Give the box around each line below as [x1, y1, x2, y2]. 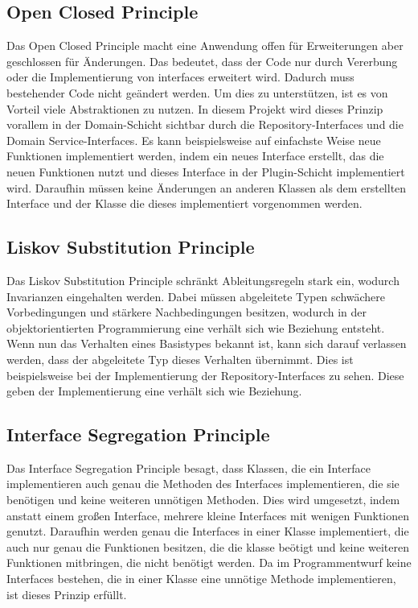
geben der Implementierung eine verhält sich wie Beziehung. [6, 383, 302, 399]
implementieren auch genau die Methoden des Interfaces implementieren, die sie [6, 475, 400, 492]
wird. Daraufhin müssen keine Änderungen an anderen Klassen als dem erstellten [6, 179, 407, 196]
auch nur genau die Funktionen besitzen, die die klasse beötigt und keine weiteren [6, 538, 410, 555]
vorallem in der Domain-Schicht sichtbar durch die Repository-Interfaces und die [6, 116, 404, 133]
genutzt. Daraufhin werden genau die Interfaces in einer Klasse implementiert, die [6, 523, 409, 540]
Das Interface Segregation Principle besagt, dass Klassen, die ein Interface [6, 459, 371, 476]
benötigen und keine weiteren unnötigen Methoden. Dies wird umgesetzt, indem [6, 491, 400, 508]
